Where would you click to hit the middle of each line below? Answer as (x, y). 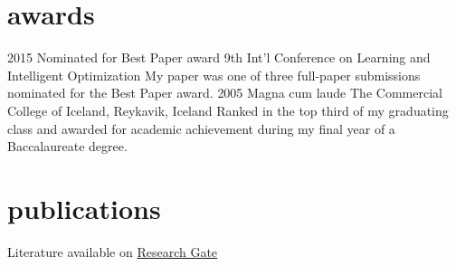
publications (84, 208)
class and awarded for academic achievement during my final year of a (201, 128)
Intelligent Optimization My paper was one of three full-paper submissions (214, 75)
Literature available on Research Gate (113, 251)
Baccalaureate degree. (67, 146)
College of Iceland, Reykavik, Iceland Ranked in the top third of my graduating (228, 110)
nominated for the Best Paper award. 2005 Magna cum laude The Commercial (225, 93)
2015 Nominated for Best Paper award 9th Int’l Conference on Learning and (219, 57)
